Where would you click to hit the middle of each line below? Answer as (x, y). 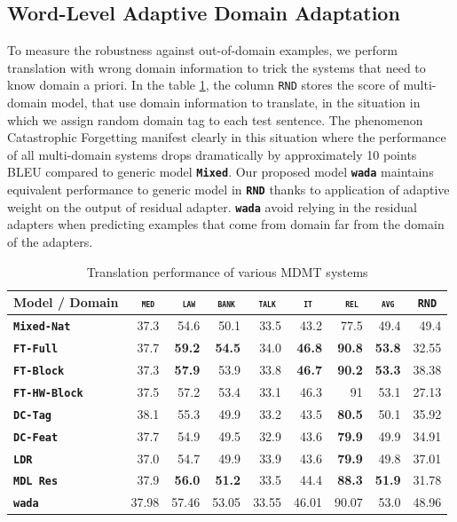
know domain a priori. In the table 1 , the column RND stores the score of (203, 85)
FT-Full (36, 348)
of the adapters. (50, 241)
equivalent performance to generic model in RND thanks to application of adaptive (228, 190)
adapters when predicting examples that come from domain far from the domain (226, 224)
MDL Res (36, 482)
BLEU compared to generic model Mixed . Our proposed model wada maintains (221, 172)
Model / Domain (66, 302)
